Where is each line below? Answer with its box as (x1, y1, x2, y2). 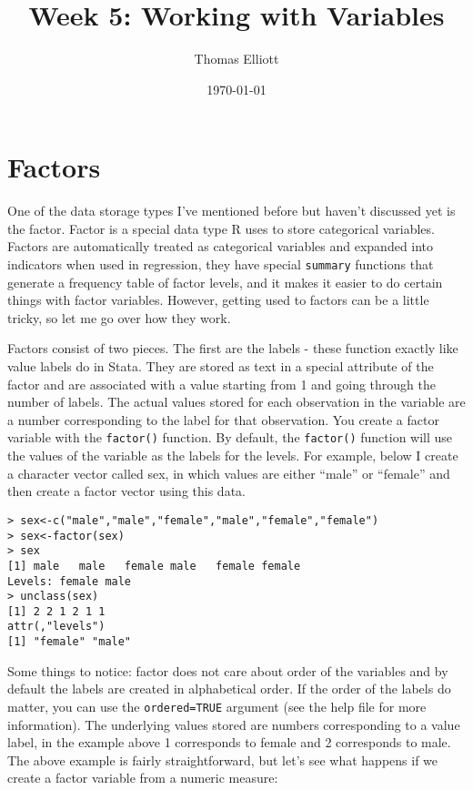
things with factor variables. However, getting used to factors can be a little (7, 290, 429, 309)
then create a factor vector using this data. (7, 481, 246, 501)
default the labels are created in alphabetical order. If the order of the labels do (7, 679, 451, 698)
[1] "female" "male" (7, 635, 132, 649)
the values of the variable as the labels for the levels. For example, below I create (7, 446, 458, 465)
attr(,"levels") (7, 620, 106, 633)
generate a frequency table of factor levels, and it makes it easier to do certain (7, 272, 443, 291)
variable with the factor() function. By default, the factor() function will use (7, 428, 453, 447)
